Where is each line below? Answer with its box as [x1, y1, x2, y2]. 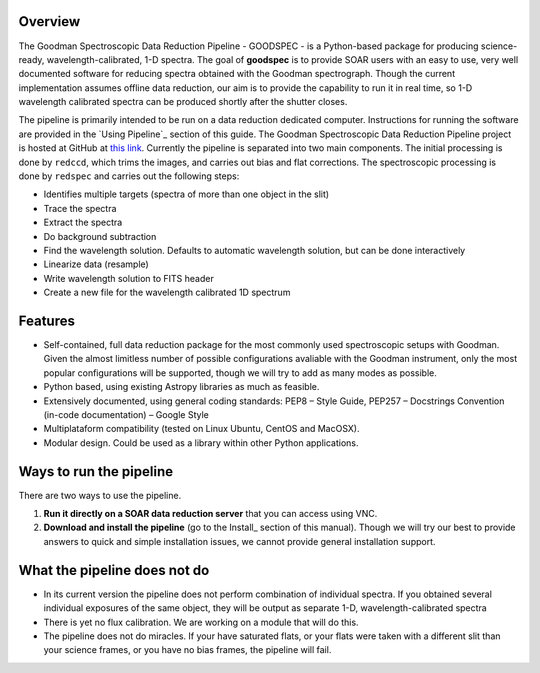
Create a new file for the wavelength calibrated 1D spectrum [43, 286, 291, 299]
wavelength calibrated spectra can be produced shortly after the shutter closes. [18, 96, 348, 108]
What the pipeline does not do [18, 561, 210, 579]
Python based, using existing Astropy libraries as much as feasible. [43, 381, 320, 393]
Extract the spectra [43, 216, 123, 229]
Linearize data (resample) [43, 258, 149, 270]
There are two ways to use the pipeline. [18, 489, 182, 501]
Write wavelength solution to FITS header [43, 272, 214, 284]
